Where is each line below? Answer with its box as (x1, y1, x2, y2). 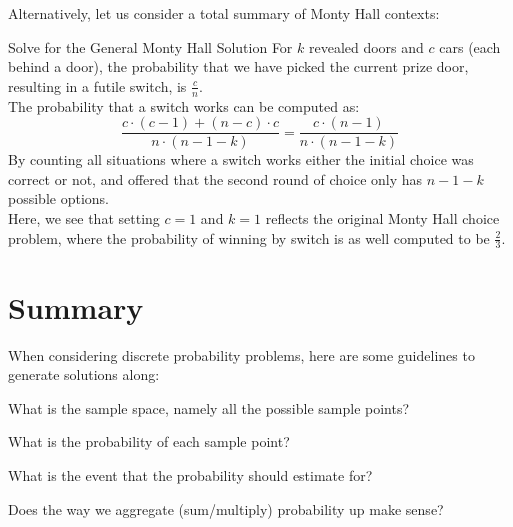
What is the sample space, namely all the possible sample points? (8, 397, 410, 418)
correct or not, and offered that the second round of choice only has (8, 168, 423, 189)
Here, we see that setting (8, 208, 160, 229)
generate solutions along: (8, 364, 160, 385)
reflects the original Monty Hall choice (265, 208, 500, 229)
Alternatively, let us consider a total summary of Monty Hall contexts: (8, 3, 440, 23)
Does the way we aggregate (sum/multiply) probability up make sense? (8, 498, 444, 519)
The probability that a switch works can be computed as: (8, 95, 360, 116)
